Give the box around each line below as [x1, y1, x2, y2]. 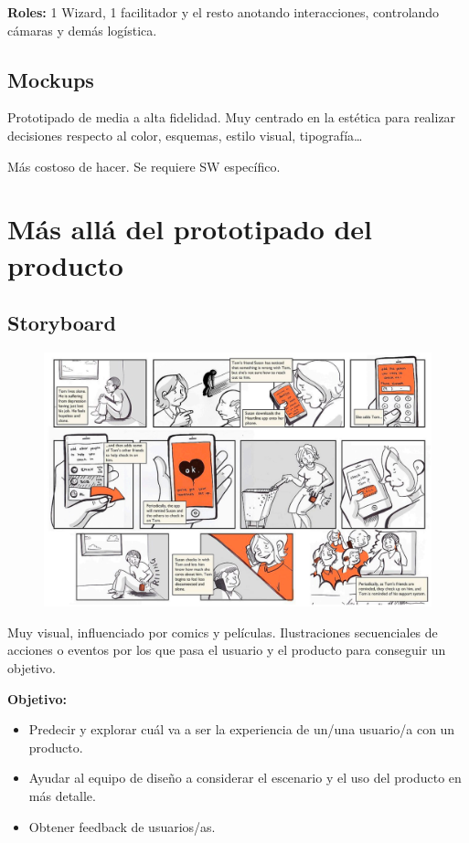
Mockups [7, 65, 94, 93]
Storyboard [7, 309, 116, 337]
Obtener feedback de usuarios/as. [28, 817, 216, 836]
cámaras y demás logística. [7, 20, 157, 39]
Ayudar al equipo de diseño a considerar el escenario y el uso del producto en [28, 768, 462, 787]
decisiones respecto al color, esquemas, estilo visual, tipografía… [7, 125, 363, 144]
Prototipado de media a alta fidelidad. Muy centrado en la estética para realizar [7, 108, 456, 127]
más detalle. [28, 785, 96, 805]
